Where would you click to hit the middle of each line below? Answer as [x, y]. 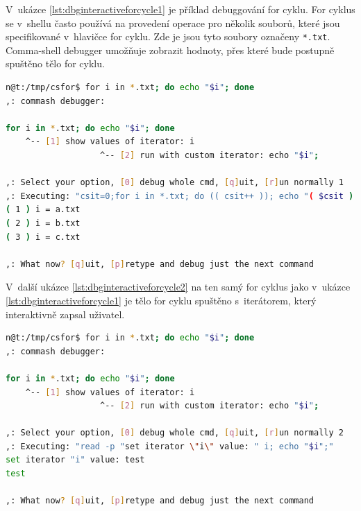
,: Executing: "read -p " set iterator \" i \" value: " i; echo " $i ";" [170, 446]
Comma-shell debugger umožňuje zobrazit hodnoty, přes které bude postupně [170, 50]
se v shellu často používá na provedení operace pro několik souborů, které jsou [173, 23]
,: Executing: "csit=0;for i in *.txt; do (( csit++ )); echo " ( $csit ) [180, 196]
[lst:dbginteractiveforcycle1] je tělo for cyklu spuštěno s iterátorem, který [161, 300]
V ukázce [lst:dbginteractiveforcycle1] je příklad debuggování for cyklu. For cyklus [180, 9]
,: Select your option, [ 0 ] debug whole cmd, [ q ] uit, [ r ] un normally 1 [175, 183]
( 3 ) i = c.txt [43, 237]
